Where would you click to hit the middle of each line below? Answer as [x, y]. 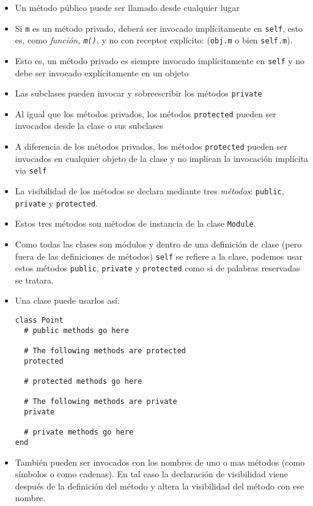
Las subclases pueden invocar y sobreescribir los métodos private [138, 93]
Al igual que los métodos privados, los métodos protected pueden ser [145, 113]
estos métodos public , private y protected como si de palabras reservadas [157, 268]
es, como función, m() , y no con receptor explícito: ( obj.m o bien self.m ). [154, 40]
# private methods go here [79, 432]
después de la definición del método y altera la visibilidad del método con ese [160, 486]
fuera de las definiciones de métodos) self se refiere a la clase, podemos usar [159, 256]
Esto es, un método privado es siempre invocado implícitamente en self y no [160, 60]
